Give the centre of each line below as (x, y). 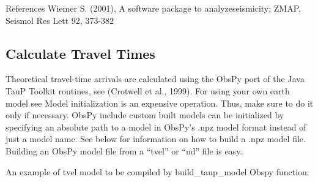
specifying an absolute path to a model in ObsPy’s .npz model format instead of (156, 127)
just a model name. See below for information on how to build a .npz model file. (156, 139)
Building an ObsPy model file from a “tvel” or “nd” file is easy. (124, 150)
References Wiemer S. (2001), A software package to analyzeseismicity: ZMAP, (153, 8)
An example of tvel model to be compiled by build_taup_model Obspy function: (157, 171)
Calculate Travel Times (80, 53)
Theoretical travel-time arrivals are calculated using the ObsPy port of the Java (155, 79)
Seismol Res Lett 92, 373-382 (60, 20)
